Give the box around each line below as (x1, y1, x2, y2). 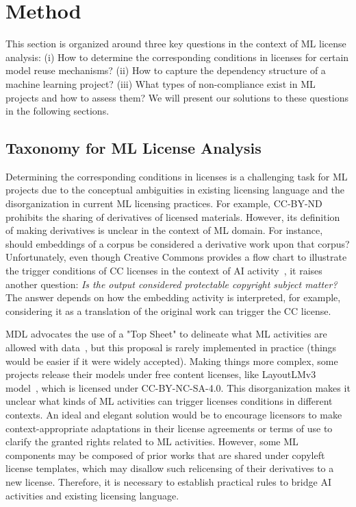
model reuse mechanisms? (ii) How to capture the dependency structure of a (5, 63, 326, 78)
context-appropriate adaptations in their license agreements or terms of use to (5, 421, 333, 435)
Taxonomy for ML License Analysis (5, 137, 262, 158)
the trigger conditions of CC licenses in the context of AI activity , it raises (5, 263, 322, 278)
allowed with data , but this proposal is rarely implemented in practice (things (5, 340, 337, 355)
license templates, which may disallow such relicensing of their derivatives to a (5, 461, 334, 475)
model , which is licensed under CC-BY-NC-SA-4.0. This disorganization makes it (5, 380, 351, 394)
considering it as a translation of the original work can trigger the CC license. (5, 303, 331, 318)
